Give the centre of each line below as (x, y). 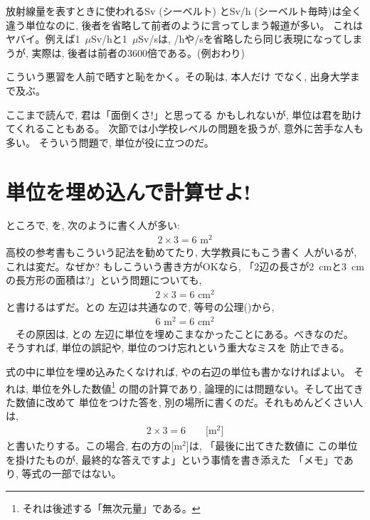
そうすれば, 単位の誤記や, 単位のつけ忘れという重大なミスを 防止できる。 (178, 347)
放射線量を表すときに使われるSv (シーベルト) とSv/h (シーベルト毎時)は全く (184, 11)
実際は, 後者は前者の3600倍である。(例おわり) (138, 52)
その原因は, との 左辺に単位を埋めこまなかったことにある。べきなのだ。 (184, 333)
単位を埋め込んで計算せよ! (128, 191)
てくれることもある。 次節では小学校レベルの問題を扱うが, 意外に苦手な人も (185, 128)
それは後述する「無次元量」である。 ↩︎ (111, 508)
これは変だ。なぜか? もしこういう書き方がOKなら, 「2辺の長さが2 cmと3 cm (185, 266)
